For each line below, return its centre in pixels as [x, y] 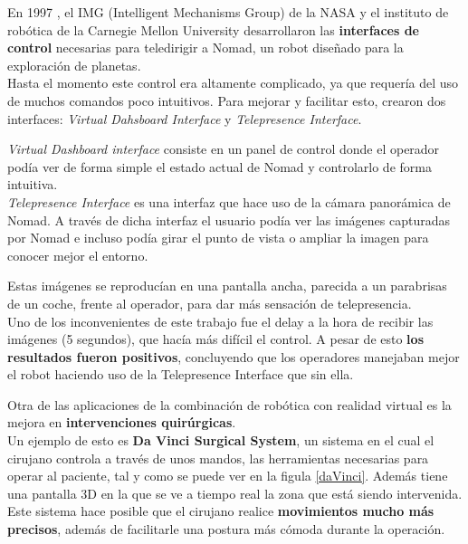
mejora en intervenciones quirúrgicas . [122, 422]
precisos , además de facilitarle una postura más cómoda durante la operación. [226, 529]
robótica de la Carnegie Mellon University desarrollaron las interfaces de [213, 29]
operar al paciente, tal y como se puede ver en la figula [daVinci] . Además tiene [228, 476]
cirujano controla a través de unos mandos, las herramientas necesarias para [218, 458]
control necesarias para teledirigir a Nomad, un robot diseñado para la [205, 48]
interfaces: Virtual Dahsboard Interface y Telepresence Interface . [185, 118]
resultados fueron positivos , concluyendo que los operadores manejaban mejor [234, 356]
